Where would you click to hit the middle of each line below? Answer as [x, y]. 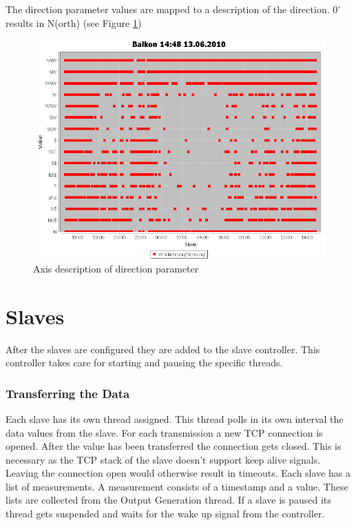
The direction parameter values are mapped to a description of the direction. [168, 9]
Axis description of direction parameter [116, 268]
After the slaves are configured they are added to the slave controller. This [163, 349]
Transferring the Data [68, 393]
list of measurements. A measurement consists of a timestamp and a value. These [177, 486]
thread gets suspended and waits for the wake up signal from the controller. [165, 514]
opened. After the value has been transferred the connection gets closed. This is [174, 446]
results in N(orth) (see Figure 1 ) [74, 22]
